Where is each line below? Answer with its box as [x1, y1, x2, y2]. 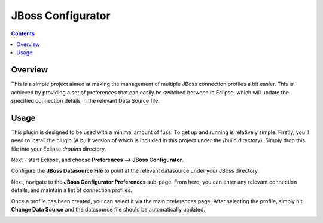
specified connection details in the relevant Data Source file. [11, 97, 160, 105]
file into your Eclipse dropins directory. [11, 145, 106, 152]
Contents [11, 30, 35, 37]
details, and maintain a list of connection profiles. [11, 187, 133, 194]
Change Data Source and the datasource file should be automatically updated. [11, 206, 206, 213]
